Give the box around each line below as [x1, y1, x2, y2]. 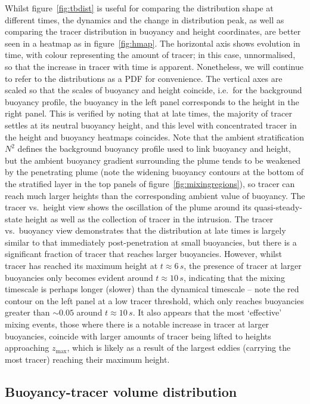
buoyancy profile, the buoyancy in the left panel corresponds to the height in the [5, 95, 299, 108]
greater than [5, 306, 50, 319]
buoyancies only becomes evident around [5, 271, 153, 283]
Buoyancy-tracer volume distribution [5, 382, 237, 400]
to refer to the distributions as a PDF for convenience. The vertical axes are [5, 72, 283, 84]
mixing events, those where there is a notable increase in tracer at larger [5, 318, 269, 330]
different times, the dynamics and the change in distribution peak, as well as [5, 13, 284, 26]
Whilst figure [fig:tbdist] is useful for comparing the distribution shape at [5, 2, 274, 14]
